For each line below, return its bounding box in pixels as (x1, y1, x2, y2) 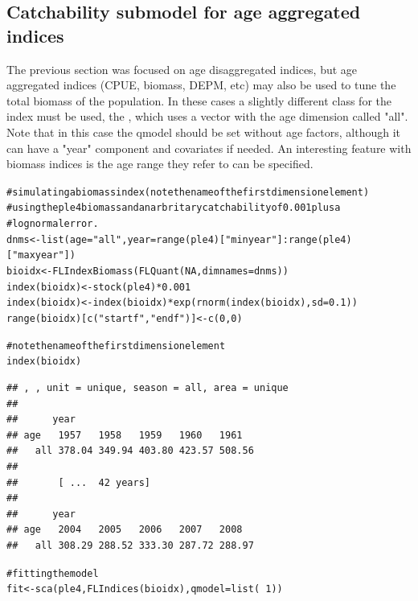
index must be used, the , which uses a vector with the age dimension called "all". (6, 108, 408, 125)
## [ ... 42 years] (6, 476, 150, 488)
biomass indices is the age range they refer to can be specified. (6, 155, 313, 172)
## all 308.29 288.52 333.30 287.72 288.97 (6, 539, 254, 551)
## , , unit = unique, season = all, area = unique (6, 381, 289, 393)
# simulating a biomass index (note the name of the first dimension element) (6, 186, 370, 198)
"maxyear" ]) (12, 249, 76, 261)
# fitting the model (6, 567, 99, 579)
